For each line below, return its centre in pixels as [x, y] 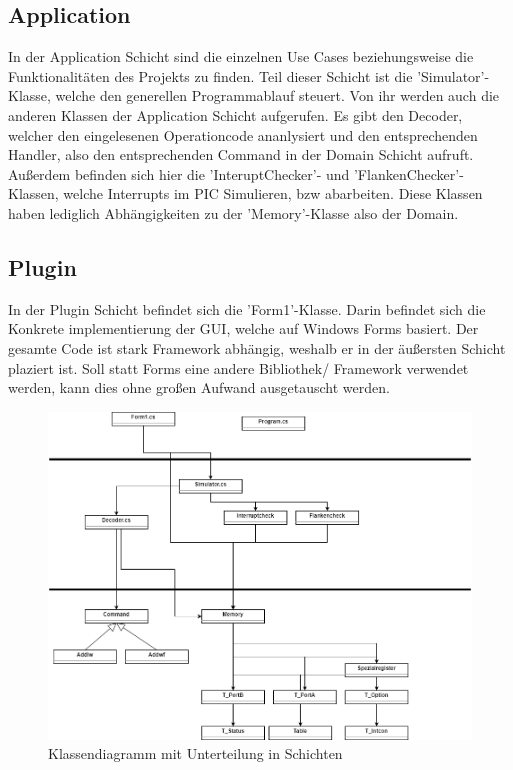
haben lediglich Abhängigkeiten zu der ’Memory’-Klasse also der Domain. [233, 212]
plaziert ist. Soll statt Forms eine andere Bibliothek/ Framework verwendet [238, 367]
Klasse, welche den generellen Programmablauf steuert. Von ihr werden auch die [254, 95]
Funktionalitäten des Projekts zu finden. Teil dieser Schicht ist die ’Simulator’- [249, 75]
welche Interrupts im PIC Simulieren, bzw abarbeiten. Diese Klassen [273, 193]
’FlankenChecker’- [408, 173]
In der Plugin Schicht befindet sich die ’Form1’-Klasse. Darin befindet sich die [247, 308]
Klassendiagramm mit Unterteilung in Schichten [195, 753]
